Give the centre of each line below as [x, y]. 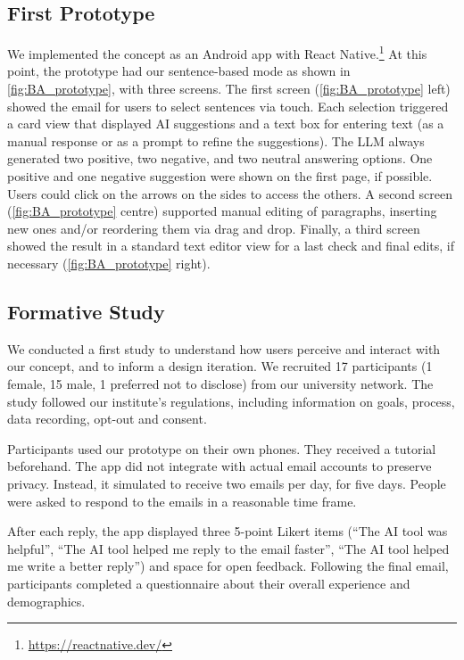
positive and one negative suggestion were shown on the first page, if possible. [220, 176]
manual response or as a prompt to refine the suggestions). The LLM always [216, 140]
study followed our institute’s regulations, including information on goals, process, [231, 401]
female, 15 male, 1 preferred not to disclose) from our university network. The [220, 383]
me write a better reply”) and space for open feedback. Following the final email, [228, 566]
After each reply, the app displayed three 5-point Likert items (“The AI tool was [228, 531]
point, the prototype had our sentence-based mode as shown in [179, 71]
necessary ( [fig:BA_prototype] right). [109, 263]
